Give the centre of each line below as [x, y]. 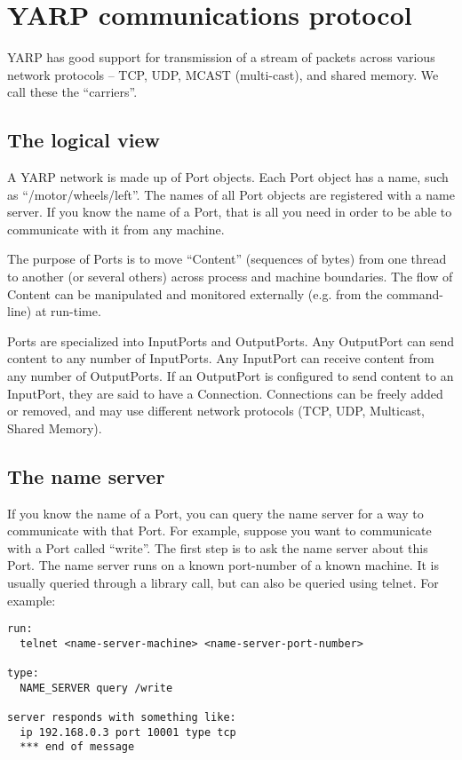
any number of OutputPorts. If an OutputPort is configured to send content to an [231, 376]
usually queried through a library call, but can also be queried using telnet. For [223, 582]
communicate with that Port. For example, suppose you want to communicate [219, 530]
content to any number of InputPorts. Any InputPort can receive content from [221, 358]
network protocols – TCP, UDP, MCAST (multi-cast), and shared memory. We [223, 74]
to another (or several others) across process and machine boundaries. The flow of [230, 277]
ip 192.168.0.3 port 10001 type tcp [128, 732]
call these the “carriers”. [72, 92]
